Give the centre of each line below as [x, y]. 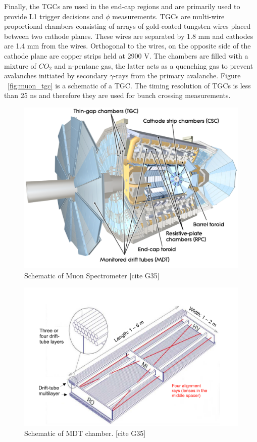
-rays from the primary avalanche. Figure [177, 76]
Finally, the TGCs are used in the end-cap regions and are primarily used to [122, 6]
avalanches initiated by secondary [56, 76]
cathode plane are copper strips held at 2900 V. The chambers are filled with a [126, 55]
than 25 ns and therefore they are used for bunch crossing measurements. [117, 95]
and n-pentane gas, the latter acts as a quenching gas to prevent [154, 65]
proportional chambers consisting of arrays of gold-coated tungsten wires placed [127, 26]
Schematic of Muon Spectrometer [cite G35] [92, 275]
